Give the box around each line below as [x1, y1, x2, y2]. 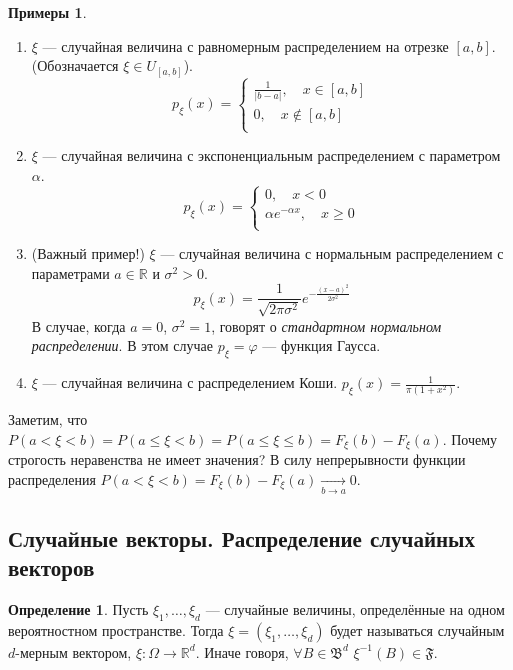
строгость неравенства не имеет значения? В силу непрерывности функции [8, 449, 466, 470]
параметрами [31, 262, 110, 283]
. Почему [442, 428, 498, 449]
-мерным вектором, [15, 641, 132, 662]
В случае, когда [31, 315, 126, 336]
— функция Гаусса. [262, 335, 381, 356]
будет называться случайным [330, 619, 505, 640]
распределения [8, 469, 96, 489]
